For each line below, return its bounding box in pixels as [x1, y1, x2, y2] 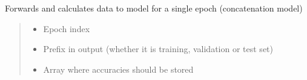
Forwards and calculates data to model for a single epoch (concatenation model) [5, 2, 303, 14]
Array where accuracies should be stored [43, 62, 194, 75]
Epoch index [43, 22, 90, 35]
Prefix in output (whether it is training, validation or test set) [43, 42, 273, 55]
